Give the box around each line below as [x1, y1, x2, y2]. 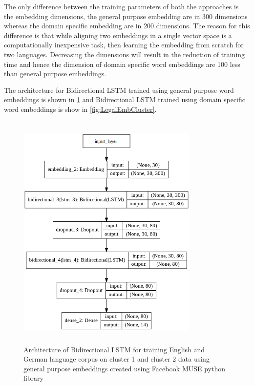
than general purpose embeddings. [4, 68, 106, 79]
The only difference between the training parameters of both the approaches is [4, 1, 239, 11]
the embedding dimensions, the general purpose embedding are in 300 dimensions [4, 11, 248, 21]
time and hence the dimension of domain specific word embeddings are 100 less [4, 59, 240, 69]
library [23, 373, 43, 383]
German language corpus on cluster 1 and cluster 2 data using [23, 354, 210, 364]
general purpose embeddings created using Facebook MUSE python [23, 363, 225, 373]
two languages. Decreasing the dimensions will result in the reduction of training [4, 49, 245, 59]
